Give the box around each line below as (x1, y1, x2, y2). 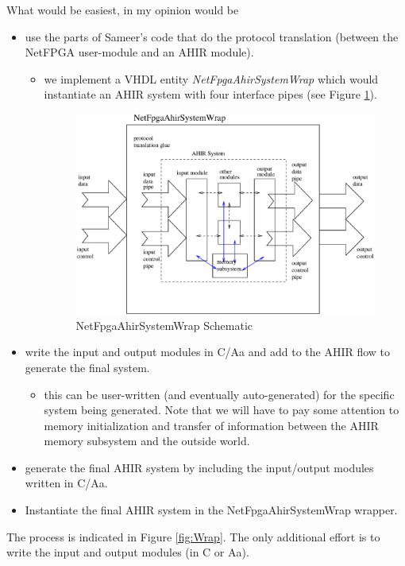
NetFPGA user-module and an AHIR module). (25, 44, 254, 60)
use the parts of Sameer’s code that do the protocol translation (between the (25, 28, 399, 45)
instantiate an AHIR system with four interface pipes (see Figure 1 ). (44, 86, 377, 103)
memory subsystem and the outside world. (44, 432, 250, 449)
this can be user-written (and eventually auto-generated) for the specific (44, 386, 395, 402)
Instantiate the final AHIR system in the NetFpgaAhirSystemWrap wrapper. (25, 502, 398, 518)
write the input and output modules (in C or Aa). (6, 544, 249, 560)
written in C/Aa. (25, 475, 108, 491)
